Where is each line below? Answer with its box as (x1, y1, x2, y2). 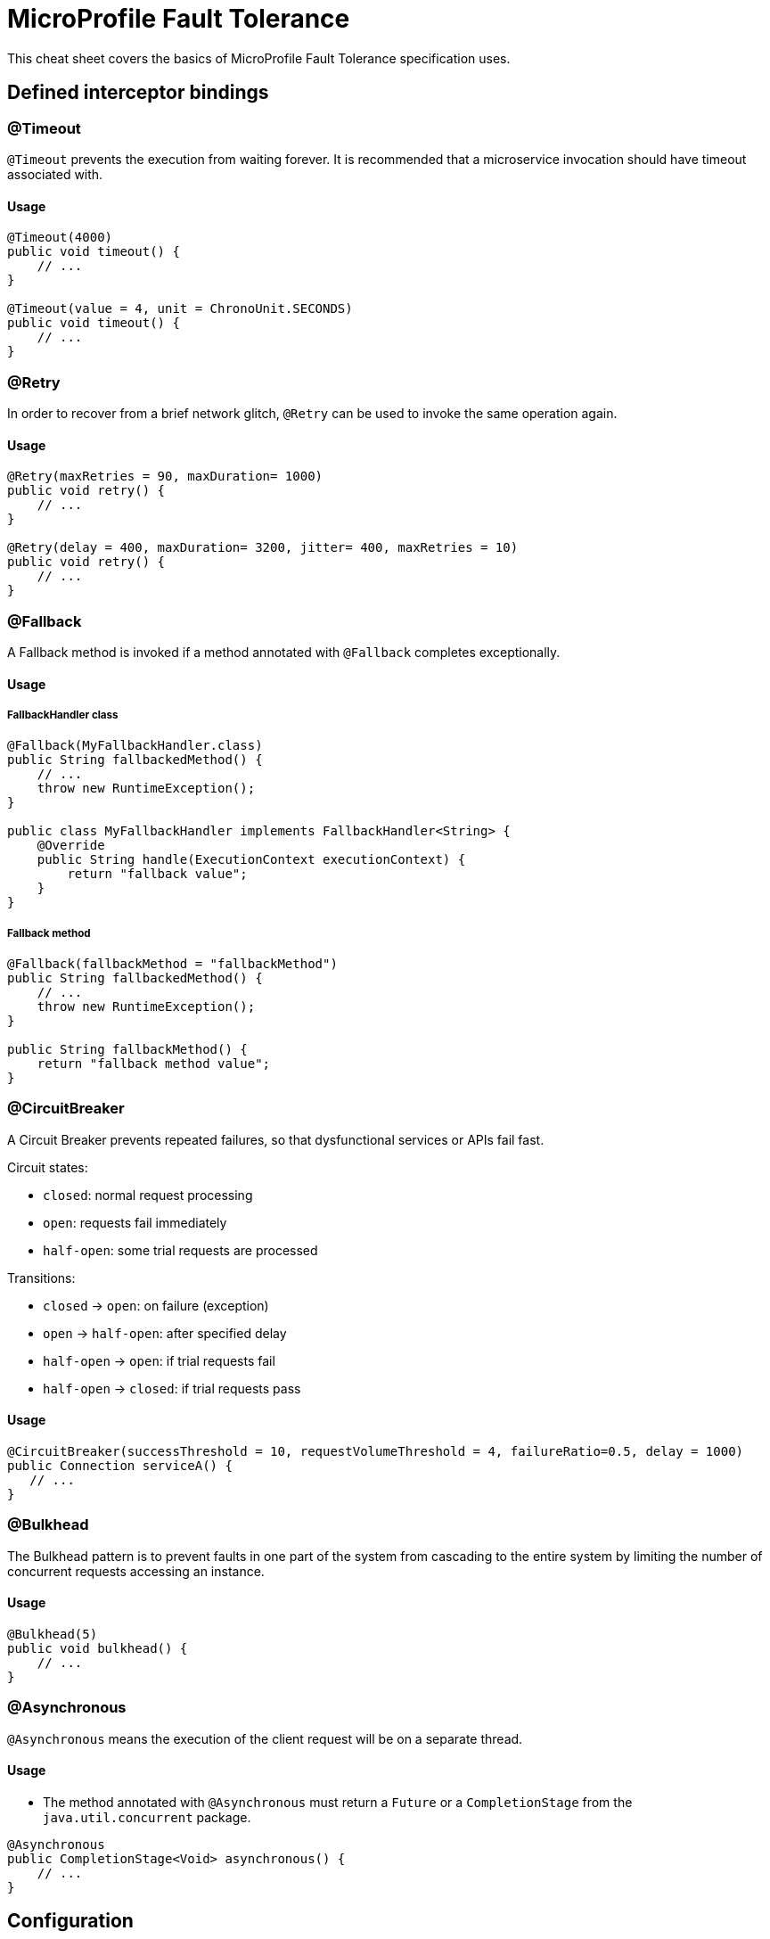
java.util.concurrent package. (43, 1809, 251, 1825)
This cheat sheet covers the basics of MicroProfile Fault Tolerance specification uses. (7, 50, 511, 66)
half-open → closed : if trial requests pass (43, 1380, 301, 1396)
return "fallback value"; (67, 867, 248, 882)
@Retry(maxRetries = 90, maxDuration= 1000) (7, 469, 324, 484)
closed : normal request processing (43, 1187, 253, 1203)
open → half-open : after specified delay (43, 1325, 287, 1341)
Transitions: (7, 1269, 76, 1286)
